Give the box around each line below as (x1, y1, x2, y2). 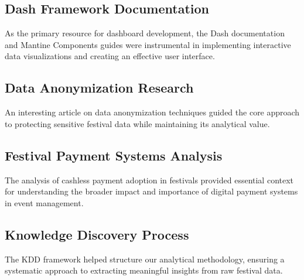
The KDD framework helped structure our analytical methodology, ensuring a (5, 252, 285, 265)
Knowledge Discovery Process (5, 225, 189, 243)
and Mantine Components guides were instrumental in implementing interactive (5, 38, 291, 50)
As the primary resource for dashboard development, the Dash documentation (5, 27, 285, 39)
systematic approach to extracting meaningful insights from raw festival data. (5, 264, 283, 276)
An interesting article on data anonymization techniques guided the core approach (5, 106, 300, 118)
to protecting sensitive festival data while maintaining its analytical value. (5, 117, 270, 129)
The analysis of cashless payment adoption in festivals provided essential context (5, 173, 294, 186)
